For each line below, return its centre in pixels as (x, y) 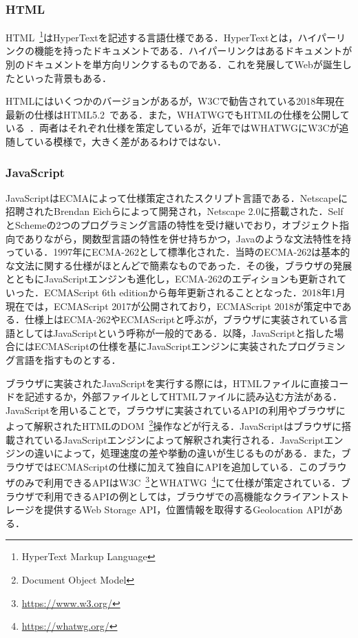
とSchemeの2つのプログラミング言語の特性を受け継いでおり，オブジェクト (173, 225)
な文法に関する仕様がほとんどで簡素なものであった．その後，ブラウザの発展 (179, 265)
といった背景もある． (63, 78)
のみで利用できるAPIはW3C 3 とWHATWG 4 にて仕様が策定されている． (178, 482)
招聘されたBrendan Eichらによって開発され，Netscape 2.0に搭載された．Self (175, 211)
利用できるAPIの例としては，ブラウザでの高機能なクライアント (187, 496)
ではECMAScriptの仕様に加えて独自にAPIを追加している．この (176, 466)
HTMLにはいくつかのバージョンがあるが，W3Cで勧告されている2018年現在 (175, 101)
